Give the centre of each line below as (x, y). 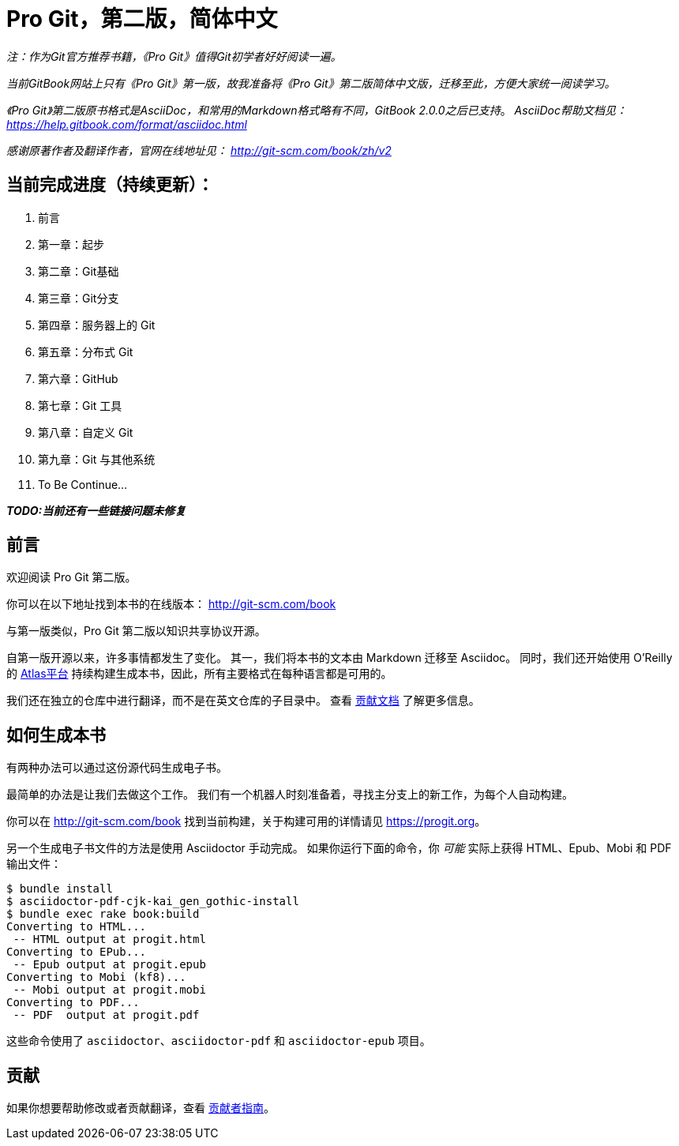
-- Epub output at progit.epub (109, 965)
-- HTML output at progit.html (109, 939)
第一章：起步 (71, 244)
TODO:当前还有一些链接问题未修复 (96, 510)
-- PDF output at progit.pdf (106, 1015)
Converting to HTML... (77, 927)
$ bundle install (60, 889)
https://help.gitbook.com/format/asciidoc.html (127, 124)
